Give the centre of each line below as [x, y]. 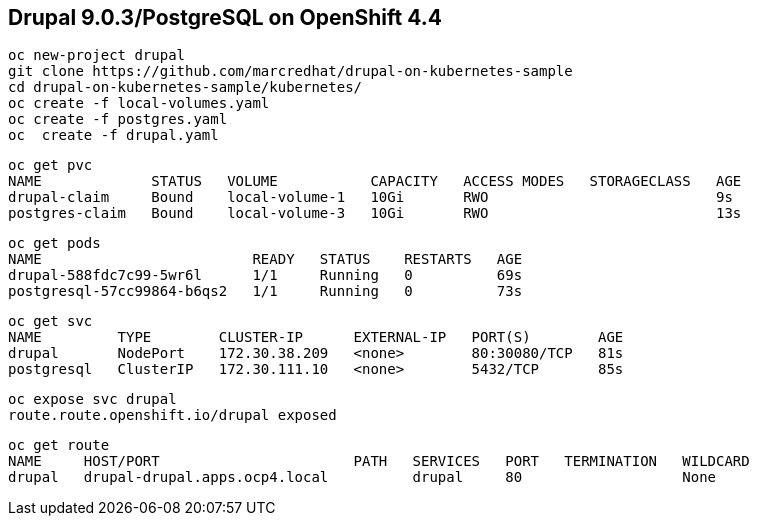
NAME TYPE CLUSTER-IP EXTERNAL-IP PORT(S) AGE [316, 337]
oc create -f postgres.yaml [118, 119]
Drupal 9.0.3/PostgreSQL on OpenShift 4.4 [225, 17]
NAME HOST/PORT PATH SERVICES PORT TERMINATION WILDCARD [379, 461]
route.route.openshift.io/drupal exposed [172, 415]
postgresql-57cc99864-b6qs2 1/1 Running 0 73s [265, 291]
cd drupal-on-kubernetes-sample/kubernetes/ [185, 87]
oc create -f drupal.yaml [113, 135]
